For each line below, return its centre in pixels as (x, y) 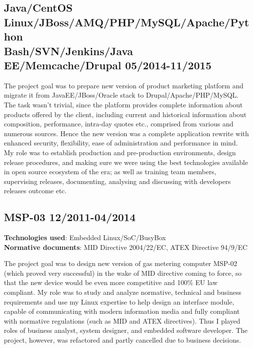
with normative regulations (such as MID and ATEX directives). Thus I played (122, 320)
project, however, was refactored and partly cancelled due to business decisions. (123, 340)
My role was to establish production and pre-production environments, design (120, 152)
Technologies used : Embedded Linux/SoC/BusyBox (85, 237)
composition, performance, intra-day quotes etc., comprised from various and (119, 124)
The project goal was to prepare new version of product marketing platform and (124, 85)
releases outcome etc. (35, 191)
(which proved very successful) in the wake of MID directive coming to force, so (123, 273)
